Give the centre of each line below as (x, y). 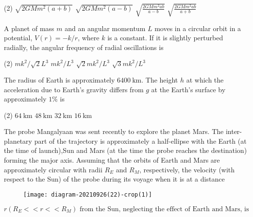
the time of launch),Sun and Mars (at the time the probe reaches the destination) (126, 150)
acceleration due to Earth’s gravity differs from (74, 89)
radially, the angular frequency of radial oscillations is (84, 47)
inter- (234, 131)
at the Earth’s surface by (188, 89)
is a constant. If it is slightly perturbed (165, 38)
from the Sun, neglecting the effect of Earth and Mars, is (164, 209)
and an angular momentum (105, 28)
